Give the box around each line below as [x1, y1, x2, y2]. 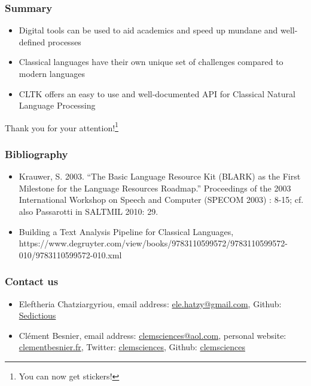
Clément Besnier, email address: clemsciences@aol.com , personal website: [19, 329, 286, 341]
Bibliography [5, 146, 68, 161]
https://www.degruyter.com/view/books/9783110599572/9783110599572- [19, 237, 288, 249]
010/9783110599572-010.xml [19, 248, 122, 261]
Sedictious [19, 309, 56, 322]
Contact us [5, 274, 59, 289]
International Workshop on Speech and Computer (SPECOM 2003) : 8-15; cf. [19, 193, 304, 206]
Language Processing [19, 99, 96, 112]
